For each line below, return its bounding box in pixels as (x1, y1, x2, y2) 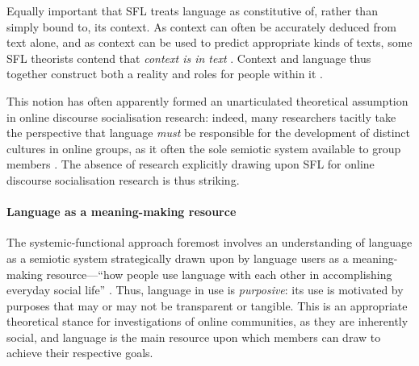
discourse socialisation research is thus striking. (6, 171, 240, 188)
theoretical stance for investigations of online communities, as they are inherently (6, 313, 409, 330)
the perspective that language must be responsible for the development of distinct (6, 124, 410, 141)
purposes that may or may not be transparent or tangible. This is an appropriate (6, 297, 408, 314)
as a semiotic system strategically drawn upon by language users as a (6, 249, 349, 266)
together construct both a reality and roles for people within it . (6, 65, 323, 82)
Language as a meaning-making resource (6, 203, 237, 220)
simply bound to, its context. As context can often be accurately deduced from (6, 18, 396, 35)
